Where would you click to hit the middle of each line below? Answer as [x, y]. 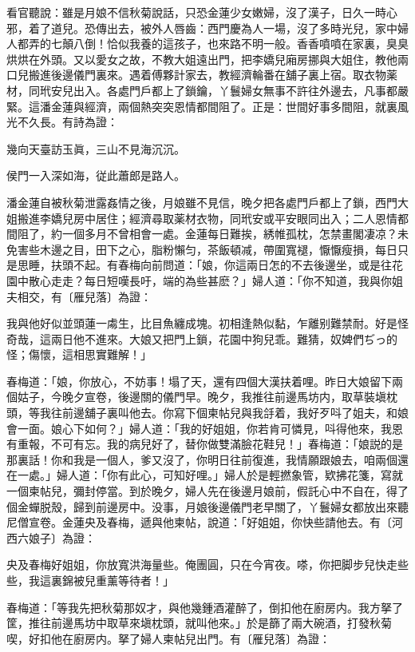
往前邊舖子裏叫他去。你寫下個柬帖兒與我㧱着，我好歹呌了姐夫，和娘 [229, 413]
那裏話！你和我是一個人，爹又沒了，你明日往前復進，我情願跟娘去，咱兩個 [202, 459]
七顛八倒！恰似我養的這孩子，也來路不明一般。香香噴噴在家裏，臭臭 [229, 44]
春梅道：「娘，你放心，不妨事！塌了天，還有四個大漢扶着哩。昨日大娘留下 [199, 381]
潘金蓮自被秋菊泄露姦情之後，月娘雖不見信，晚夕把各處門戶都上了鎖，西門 [202, 202]
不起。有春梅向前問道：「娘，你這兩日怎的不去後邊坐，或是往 [232, 265]
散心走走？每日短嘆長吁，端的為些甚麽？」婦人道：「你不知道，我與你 [210, 280]
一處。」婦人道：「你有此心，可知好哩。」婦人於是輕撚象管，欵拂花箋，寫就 [210, 475]
